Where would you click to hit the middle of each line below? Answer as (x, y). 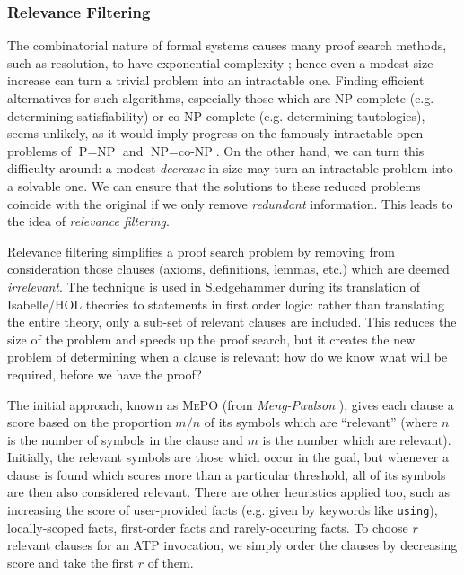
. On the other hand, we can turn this (320, 150)
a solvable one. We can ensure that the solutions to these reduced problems (214, 185)
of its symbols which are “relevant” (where (321, 422)
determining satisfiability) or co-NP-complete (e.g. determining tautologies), (216, 115)
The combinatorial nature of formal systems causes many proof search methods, (227, 45)
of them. (171, 562)
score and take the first (70, 562)
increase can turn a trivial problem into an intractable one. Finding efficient (216, 80)
